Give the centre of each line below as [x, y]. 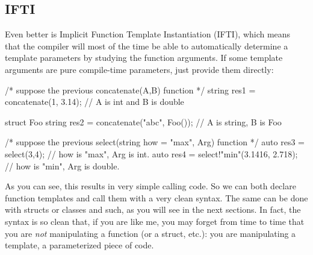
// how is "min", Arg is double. [62, 165]
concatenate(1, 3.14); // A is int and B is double [95, 102]
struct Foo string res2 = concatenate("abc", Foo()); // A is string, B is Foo [143, 121]
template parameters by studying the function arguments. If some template [144, 58]
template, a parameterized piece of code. [79, 245]
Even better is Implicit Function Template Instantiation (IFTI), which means [148, 34]
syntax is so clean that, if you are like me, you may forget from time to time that [155, 221]
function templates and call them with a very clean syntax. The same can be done [156, 197]
